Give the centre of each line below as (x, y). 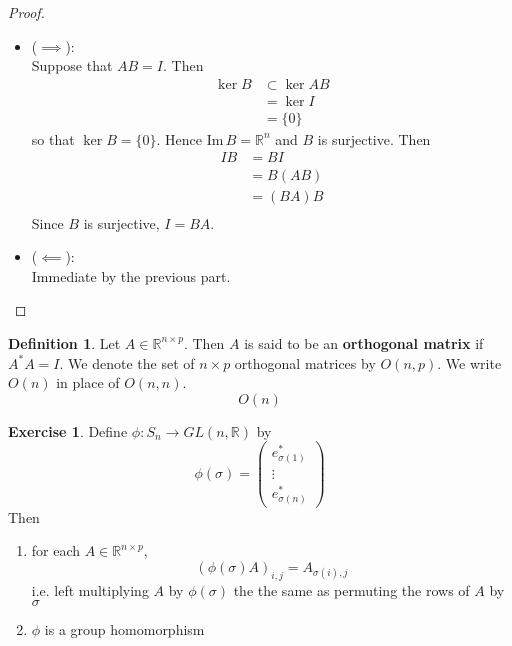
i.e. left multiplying (90, 589)
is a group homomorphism (124, 629)
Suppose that (72, 65)
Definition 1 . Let (64, 342)
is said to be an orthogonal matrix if (364, 342)
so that (53, 138)
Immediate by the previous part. (131, 275)
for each (56, 550)
